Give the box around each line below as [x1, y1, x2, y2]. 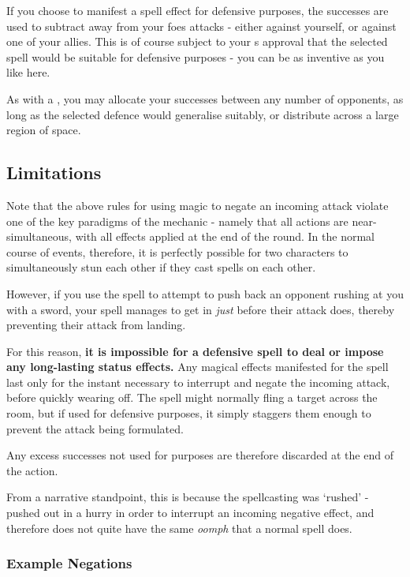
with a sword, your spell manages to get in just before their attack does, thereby [6, 301, 395, 317]
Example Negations [6, 553, 132, 573]
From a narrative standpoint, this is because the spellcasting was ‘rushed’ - [6, 489, 369, 505]
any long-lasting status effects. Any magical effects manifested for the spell [6, 358, 389, 375]
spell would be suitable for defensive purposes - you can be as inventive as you [6, 48, 385, 65]
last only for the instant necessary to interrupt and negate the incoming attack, [6, 373, 390, 390]
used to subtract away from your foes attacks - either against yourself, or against [6, 17, 397, 34]
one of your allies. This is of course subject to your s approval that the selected [6, 33, 388, 50]
